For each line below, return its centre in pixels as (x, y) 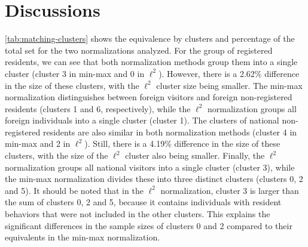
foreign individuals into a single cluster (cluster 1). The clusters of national (142, 120)
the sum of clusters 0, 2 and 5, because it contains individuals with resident (143, 202)
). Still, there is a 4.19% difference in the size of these (182, 143)
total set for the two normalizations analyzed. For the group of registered (139, 50)
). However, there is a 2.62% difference (229, 73)
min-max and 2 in (38, 143)
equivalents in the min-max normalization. (83, 237)
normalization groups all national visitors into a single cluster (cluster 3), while (150, 167)
